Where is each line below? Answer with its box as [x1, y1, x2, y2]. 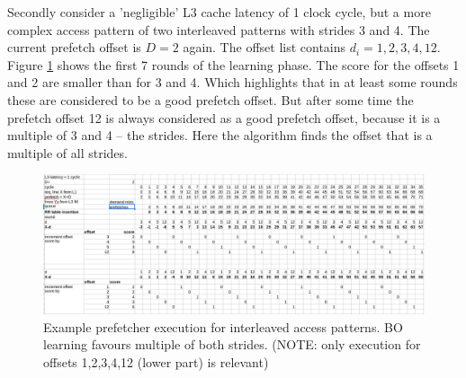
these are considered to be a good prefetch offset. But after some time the [7, 90, 414, 109]
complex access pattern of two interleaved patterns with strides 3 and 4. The [7, 20, 430, 39]
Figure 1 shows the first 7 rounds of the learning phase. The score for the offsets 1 [7, 55, 460, 74]
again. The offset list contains [183, 38, 346, 57]
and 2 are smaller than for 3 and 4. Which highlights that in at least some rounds [7, 73, 458, 92]
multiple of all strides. [7, 143, 128, 162]
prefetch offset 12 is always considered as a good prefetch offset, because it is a [7, 108, 441, 127]
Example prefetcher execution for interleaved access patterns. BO [43, 317, 403, 336]
